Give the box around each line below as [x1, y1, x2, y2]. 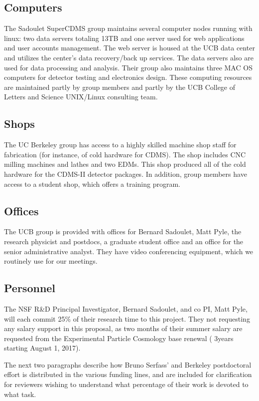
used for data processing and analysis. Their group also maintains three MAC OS [4, 62, 253, 72]
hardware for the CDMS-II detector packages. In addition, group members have [4, 168, 247, 179]
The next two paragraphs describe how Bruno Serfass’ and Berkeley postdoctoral [4, 359, 252, 370]
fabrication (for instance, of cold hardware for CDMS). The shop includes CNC [4, 149, 246, 159]
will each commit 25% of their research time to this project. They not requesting [4, 313, 250, 324]
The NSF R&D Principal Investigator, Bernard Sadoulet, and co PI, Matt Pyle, [4, 303, 248, 314]
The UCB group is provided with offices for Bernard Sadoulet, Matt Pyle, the [4, 226, 242, 237]
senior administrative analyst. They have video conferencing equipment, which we [4, 246, 254, 256]
